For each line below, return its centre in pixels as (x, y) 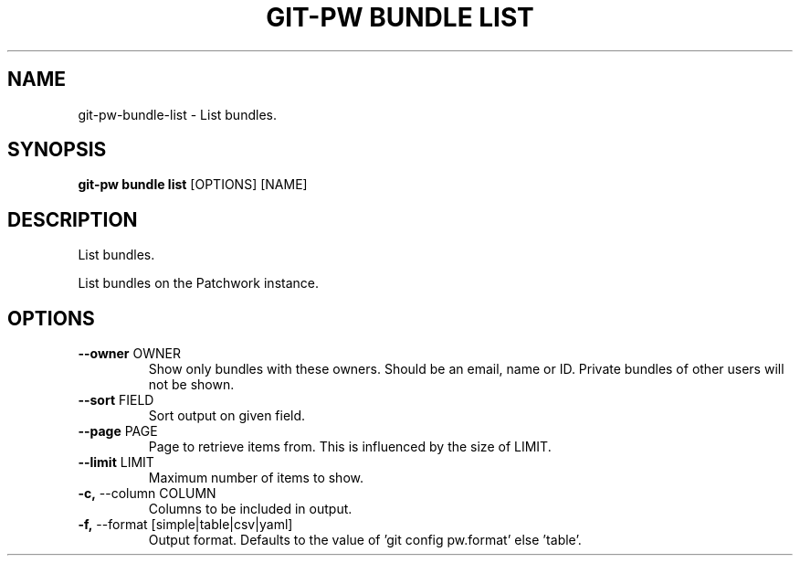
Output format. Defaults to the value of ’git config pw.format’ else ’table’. (365, 540)
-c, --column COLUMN (147, 494)
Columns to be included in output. (250, 509)
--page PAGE (118, 431)
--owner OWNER (129, 354)
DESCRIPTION (73, 219)
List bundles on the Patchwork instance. (198, 283)
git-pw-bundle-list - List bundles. (177, 114)
